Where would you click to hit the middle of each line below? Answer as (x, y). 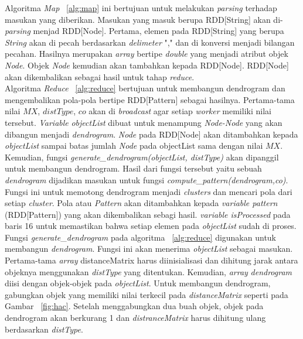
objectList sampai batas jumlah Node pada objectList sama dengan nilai (134, 145)
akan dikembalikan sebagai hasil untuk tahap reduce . (100, 76)
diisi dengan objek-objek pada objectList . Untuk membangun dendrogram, (138, 283)
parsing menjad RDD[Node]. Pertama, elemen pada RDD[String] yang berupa (144, 31)
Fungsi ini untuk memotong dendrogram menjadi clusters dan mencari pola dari (149, 191)
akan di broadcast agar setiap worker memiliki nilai (180, 111)
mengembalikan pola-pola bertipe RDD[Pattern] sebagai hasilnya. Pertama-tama (150, 99)
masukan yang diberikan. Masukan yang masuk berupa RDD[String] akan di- (144, 19)
